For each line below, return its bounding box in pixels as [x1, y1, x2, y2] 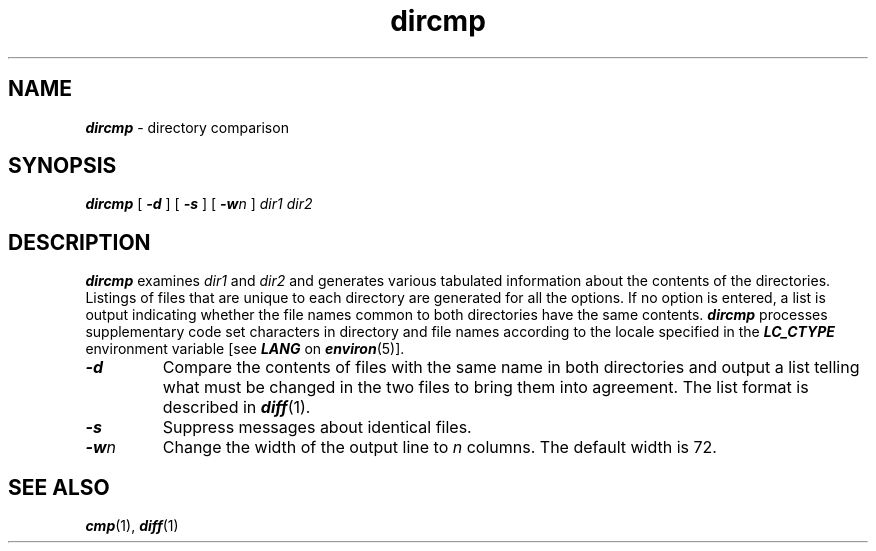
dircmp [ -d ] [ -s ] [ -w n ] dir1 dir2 [85, 195, 313, 213]
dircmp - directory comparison [85, 118, 289, 136]
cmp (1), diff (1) [85, 517, 179, 535]
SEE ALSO [8, 474, 110, 500]
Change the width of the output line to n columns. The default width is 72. [162, 437, 717, 458]
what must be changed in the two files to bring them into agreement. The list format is [162, 377, 809, 398]
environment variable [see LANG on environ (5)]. [85, 340, 405, 358]
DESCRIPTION [8, 229, 151, 255]
